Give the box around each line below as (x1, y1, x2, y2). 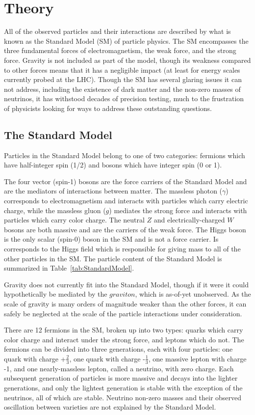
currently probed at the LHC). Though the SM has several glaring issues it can (4, 74, 242, 84)
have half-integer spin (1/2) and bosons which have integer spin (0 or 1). (4, 160, 222, 170)
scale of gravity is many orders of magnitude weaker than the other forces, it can (4, 298, 247, 308)
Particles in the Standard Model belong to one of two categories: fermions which (4, 150, 245, 160)
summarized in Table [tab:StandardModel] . (4, 263, 134, 273)
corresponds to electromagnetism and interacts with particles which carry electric (4, 195, 248, 206)
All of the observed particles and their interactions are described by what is (4, 26, 231, 36)
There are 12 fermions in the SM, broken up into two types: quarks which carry (4, 325, 243, 335)
